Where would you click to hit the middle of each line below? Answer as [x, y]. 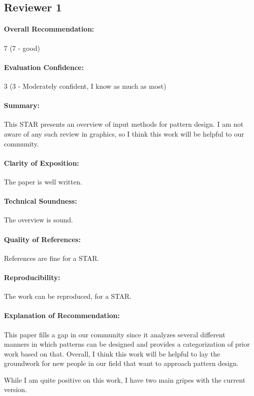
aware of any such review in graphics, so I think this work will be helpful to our [124, 133]
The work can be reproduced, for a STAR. [68, 296]
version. [16, 389]
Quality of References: [42, 239]
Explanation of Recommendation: [62, 315]
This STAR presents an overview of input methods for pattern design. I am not [124, 124]
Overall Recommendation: [49, 29]
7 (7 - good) [22, 48]
